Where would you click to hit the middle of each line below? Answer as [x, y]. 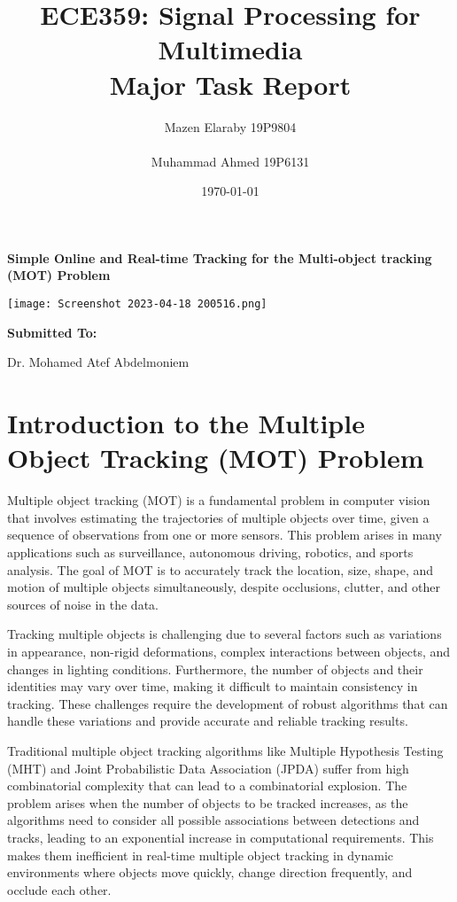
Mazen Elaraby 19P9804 [230, 126]
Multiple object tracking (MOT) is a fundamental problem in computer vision [219, 500]
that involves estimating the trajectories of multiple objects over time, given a [218, 517]
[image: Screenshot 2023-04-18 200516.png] [137, 304]
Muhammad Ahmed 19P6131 [230, 161]
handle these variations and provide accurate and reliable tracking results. [208, 721]
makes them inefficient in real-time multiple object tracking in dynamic [201, 855]
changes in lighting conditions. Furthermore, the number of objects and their [215, 669]
